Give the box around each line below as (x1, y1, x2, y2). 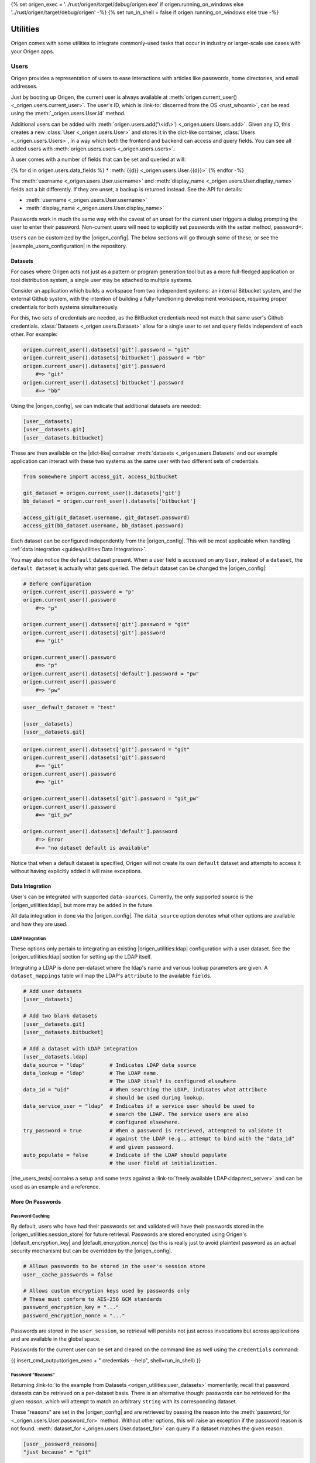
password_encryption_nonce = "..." (23, 1312, 125, 1319)
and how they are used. (11, 921, 68, 928)
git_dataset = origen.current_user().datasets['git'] (23, 489, 181, 496)
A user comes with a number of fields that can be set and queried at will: (11, 156, 186, 163)
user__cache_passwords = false (23, 1271, 114, 1278)
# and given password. (109, 1143, 175, 1150)
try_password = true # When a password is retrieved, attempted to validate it (23, 1127, 283, 1134)
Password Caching (11, 1213, 50, 1220)
